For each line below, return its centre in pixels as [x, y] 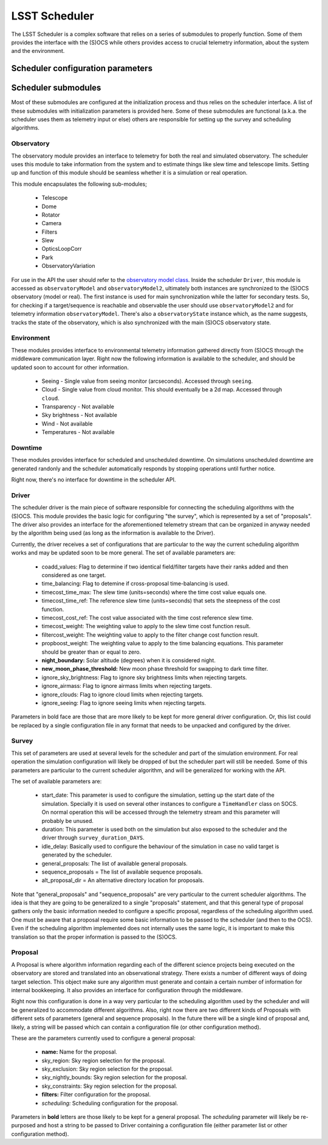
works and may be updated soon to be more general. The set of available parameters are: [124, 553]
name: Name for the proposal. [80, 1052]
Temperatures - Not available [78, 432]
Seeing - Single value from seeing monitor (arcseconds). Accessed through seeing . [147, 381]
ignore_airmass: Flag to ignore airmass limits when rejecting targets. [127, 686]
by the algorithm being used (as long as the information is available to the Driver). [113, 533]
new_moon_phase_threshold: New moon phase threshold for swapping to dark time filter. [155, 669]
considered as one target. [74, 575]
